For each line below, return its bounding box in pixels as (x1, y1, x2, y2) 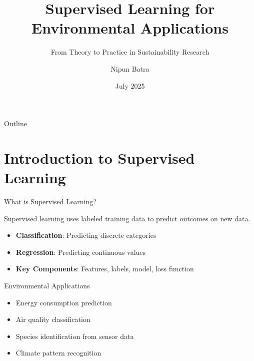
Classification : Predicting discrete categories (15, 230, 156, 240)
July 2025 (115, 80, 145, 91)
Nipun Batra (110, 63, 149, 74)
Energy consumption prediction (15, 297, 112, 307)
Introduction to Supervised (4, 147, 195, 168)
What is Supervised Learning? (4, 196, 96, 206)
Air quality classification (15, 314, 90, 324)
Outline (4, 118, 27, 129)
